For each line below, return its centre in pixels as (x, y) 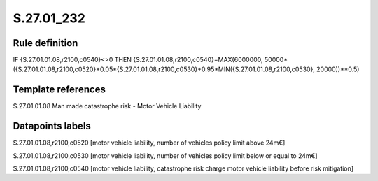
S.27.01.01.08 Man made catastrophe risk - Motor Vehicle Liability (107, 106)
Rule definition (45, 43)
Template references (59, 90)
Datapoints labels (52, 126)
